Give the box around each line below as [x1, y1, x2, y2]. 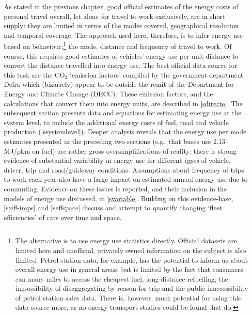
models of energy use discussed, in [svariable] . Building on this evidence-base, [4, 193, 233, 203]
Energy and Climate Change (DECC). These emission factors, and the [4, 89, 213, 98]
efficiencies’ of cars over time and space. [4, 212, 122, 222]
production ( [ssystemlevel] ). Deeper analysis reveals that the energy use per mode [4, 126, 247, 137]
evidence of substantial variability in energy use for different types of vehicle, [4, 155, 231, 165]
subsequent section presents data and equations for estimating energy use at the [4, 108, 241, 118]
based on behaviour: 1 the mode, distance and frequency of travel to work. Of [4, 40, 232, 51]
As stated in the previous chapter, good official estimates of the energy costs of [4, 1, 238, 11]
